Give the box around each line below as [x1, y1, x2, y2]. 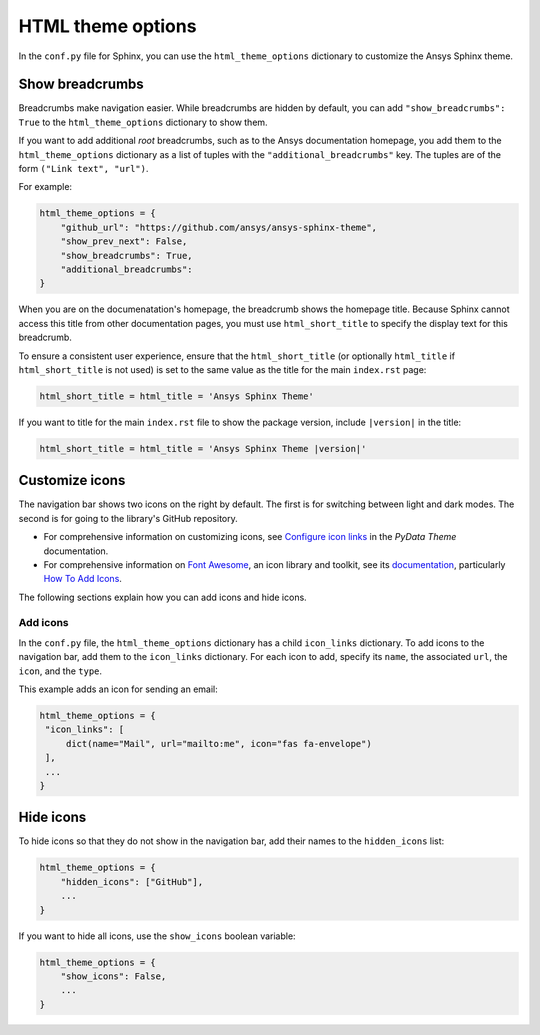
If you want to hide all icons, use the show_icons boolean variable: [18, 930, 296, 942]
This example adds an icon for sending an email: [18, 683, 219, 695]
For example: [18, 181, 73, 193]
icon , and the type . [18, 665, 103, 677]
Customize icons [18, 472, 126, 489]
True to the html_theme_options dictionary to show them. [18, 116, 269, 128]
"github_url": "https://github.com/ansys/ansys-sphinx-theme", [60, 221, 378, 233]
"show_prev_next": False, [60, 236, 188, 247]
